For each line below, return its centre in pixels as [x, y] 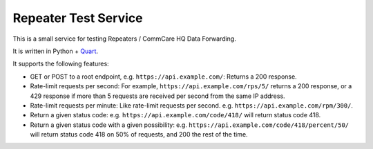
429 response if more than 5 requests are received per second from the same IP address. [158, 96]
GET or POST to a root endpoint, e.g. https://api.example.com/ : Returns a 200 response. [163, 77]
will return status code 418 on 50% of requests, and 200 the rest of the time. [139, 135]
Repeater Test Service [78, 18]
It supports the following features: [61, 64]
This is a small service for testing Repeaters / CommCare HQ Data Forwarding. [124, 39]
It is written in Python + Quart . [56, 51]
